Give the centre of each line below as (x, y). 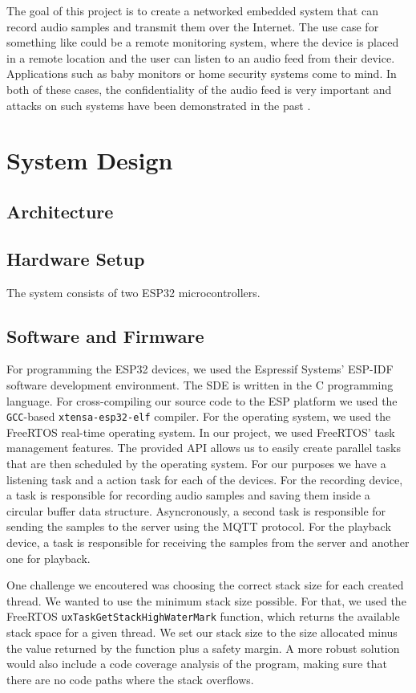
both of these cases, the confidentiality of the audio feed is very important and (199, 89)
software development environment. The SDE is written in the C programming (200, 384)
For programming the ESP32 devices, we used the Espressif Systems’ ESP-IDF (200, 369)
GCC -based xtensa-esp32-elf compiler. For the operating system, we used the (199, 416)
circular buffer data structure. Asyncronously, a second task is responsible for (196, 510)
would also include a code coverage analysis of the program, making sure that (197, 664)
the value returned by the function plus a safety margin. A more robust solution (203, 648)
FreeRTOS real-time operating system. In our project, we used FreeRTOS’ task (201, 432)
